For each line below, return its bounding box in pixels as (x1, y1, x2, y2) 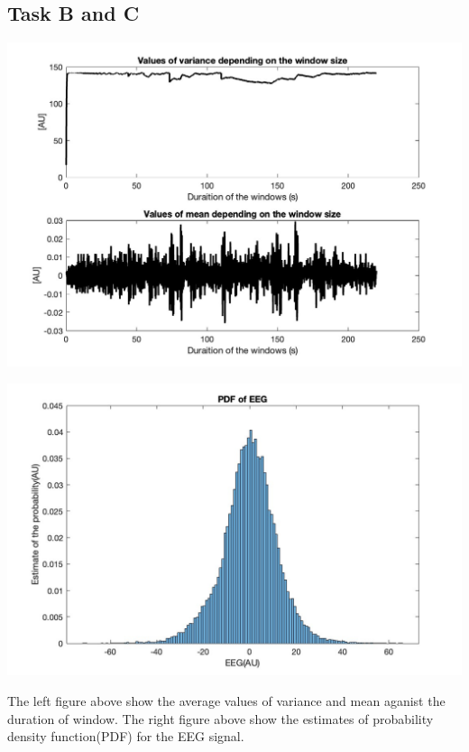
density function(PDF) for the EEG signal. (7, 727, 244, 746)
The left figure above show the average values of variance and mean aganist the (7, 692, 446, 710)
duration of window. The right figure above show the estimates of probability (7, 709, 434, 728)
